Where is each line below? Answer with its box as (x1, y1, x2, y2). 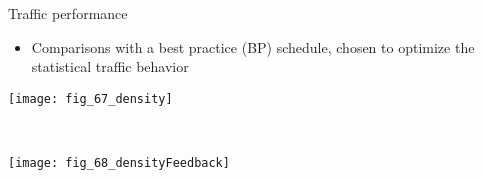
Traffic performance (8, 3, 128, 23)
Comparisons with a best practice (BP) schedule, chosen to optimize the (31, 36, 475, 57)
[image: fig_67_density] (8, 91, 173, 106)
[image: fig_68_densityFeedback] (8, 156, 230, 171)
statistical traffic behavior (31, 56, 189, 77)
